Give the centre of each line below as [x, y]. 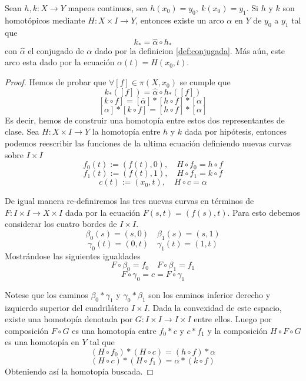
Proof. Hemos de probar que [56, 82]
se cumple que [205, 82]
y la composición [237, 330]
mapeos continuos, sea [108, 8]
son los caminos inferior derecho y [209, 294]
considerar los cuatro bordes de [61, 224]
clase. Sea [22, 131]
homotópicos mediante [45, 20]
